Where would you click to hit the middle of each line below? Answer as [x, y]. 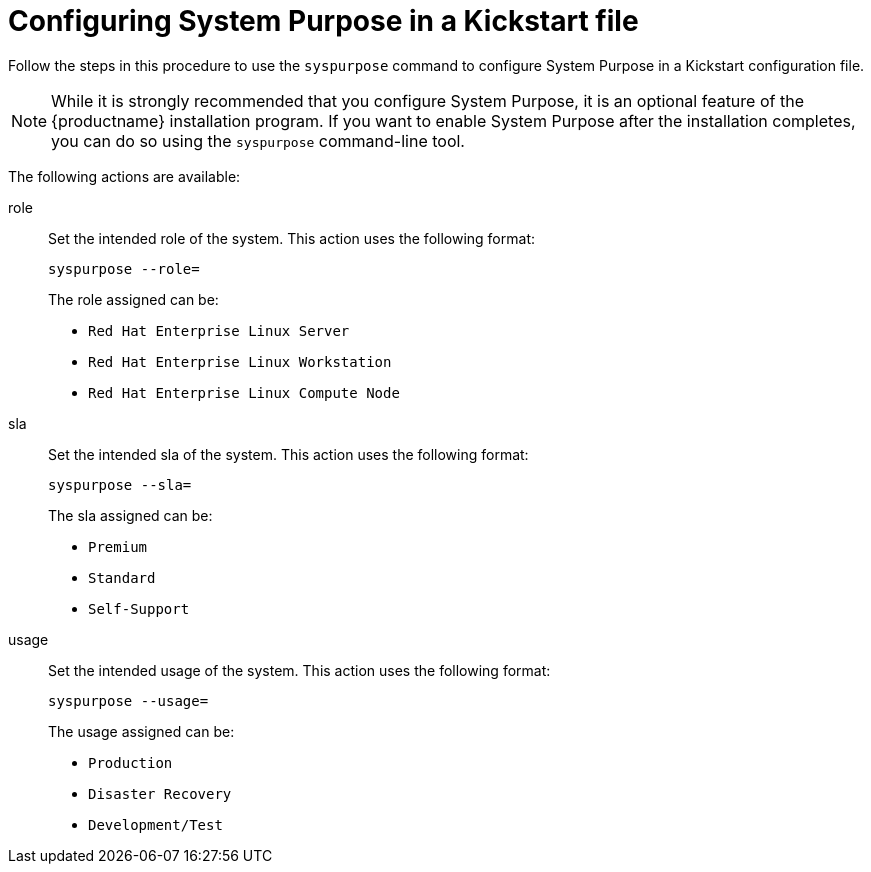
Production [130, 762]
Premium [118, 546]
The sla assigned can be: [130, 515]
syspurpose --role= [124, 268]
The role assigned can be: [133, 299]
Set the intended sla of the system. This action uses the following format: [288, 454]
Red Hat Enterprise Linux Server [219, 330]
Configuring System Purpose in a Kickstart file [323, 21]
